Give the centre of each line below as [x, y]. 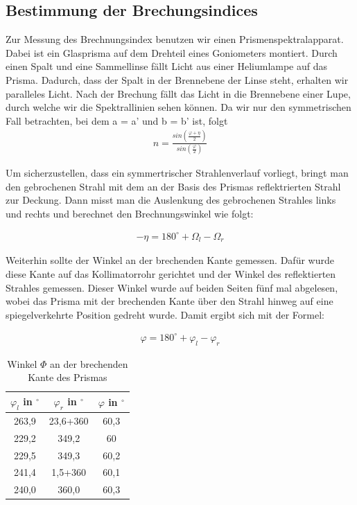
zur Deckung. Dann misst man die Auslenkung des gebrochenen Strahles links [171, 200]
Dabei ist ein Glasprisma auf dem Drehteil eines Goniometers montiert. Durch [172, 52]
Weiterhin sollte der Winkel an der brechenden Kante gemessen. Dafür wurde [170, 260]
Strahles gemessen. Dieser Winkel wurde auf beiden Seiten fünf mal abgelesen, [172, 287]
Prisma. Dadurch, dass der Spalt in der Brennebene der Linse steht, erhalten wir [177, 79]
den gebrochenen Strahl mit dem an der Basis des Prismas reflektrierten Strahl [173, 186]
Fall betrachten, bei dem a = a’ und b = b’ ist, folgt [117, 120]
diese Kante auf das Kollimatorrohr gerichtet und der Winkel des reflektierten [171, 273]
